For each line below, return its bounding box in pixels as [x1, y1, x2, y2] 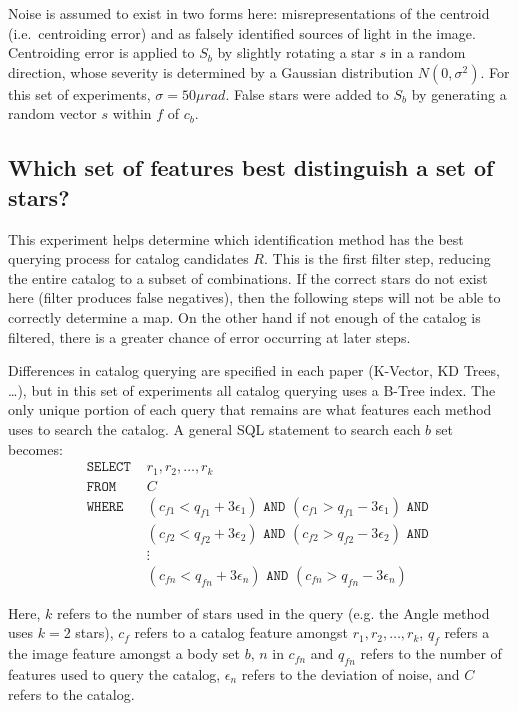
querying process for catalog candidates [8, 248, 249, 269]
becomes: [8, 438, 63, 459]
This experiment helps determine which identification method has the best [8, 228, 464, 249]
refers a [444, 622, 490, 643]
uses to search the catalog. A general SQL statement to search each [8, 418, 421, 439]
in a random [390, 42, 466, 63]
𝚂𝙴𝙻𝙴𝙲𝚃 [86, 460, 131, 475]
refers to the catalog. [8, 683, 135, 704]
